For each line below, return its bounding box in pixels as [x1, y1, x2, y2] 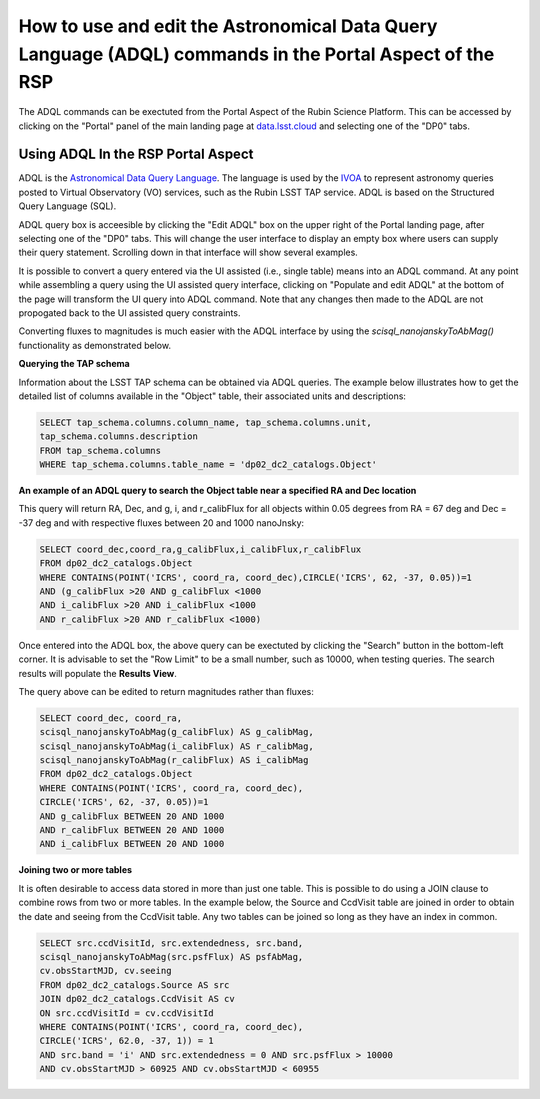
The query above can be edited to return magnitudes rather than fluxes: [18, 685, 314, 697]
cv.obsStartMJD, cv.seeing [39, 965, 172, 977]
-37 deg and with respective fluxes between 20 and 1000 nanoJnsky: [18, 516, 305, 529]
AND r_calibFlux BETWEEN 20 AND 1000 [39, 825, 225, 836]
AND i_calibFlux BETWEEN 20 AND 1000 [39, 838, 225, 850]
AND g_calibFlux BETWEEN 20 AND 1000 [39, 810, 225, 822]
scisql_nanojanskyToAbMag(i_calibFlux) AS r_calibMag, [39, 740, 314, 752]
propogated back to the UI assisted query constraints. [18, 306, 241, 319]
